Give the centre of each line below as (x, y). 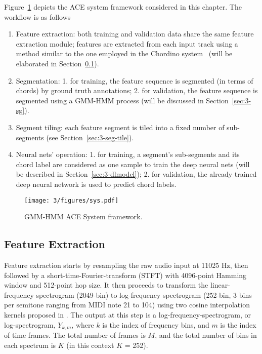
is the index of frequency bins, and (156, 324)
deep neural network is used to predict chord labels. (96, 184)
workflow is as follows (37, 16)
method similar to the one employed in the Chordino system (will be (124, 53)
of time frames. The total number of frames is (75, 335)
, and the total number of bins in (206, 335)
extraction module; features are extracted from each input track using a (127, 43)
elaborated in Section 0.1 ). (57, 63)
